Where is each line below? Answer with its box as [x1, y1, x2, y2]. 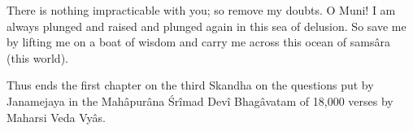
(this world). [7, 49, 68, 66]
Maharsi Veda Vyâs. [7, 108, 106, 125]
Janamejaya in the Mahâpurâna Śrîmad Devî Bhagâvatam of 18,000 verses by [7, 92, 393, 109]
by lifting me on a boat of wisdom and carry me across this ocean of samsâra [7, 33, 390, 50]
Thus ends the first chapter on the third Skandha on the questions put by [7, 76, 374, 94]
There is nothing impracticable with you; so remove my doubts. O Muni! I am [7, 2, 396, 18]
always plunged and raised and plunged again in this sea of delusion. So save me [7, 17, 406, 34]
